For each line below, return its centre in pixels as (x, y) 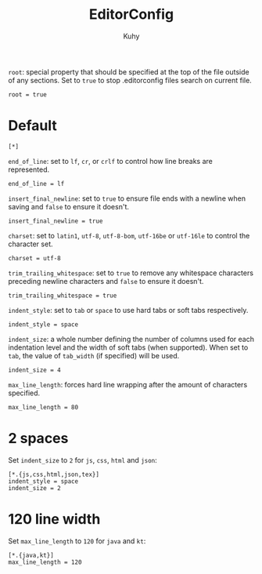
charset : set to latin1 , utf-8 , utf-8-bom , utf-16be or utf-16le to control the (129, 235)
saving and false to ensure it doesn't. (69, 206)
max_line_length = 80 (43, 407)
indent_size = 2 (34, 488)
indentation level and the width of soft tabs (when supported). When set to (128, 347)
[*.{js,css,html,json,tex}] (54, 474)
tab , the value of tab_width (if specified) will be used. (94, 355)
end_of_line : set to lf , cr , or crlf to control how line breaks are (110, 161)
